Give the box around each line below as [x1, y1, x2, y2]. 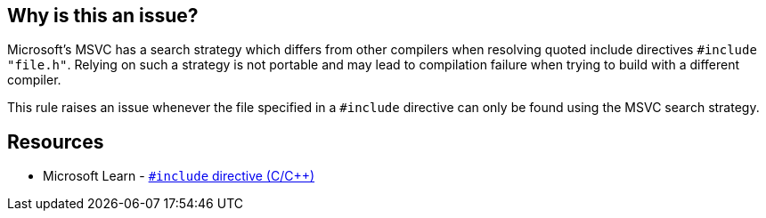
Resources [7, 130, 104, 153]
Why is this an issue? [7, 4, 199, 27]
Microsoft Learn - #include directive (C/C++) [43, 168, 315, 184]
